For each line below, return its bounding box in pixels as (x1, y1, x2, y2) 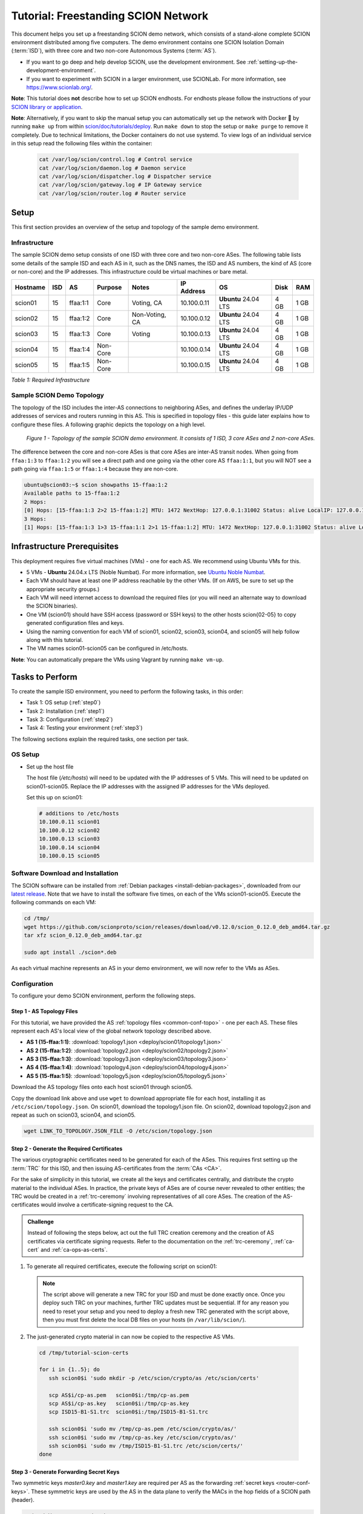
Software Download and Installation (11, 869, 119, 878)
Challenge (27, 1218, 54, 1225)
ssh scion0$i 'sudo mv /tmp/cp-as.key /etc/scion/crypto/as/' (48, 1434, 237, 1441)
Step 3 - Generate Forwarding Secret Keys (11, 1468, 120, 1475)
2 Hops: (24, 498, 47, 505)
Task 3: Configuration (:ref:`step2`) (26, 715, 113, 723)
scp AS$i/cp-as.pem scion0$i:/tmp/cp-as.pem (48, 1392, 189, 1398)
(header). (11, 1496, 34, 1504)
